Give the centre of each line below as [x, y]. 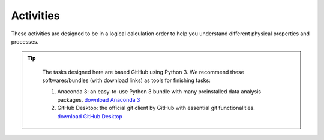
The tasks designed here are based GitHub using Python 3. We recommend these [143, 72]
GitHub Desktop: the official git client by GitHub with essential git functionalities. [156, 108]
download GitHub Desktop [90, 116]
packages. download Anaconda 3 [99, 99]
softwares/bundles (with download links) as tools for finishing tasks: [127, 80]
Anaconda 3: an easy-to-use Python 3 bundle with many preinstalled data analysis [159, 91]
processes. [25, 41]
